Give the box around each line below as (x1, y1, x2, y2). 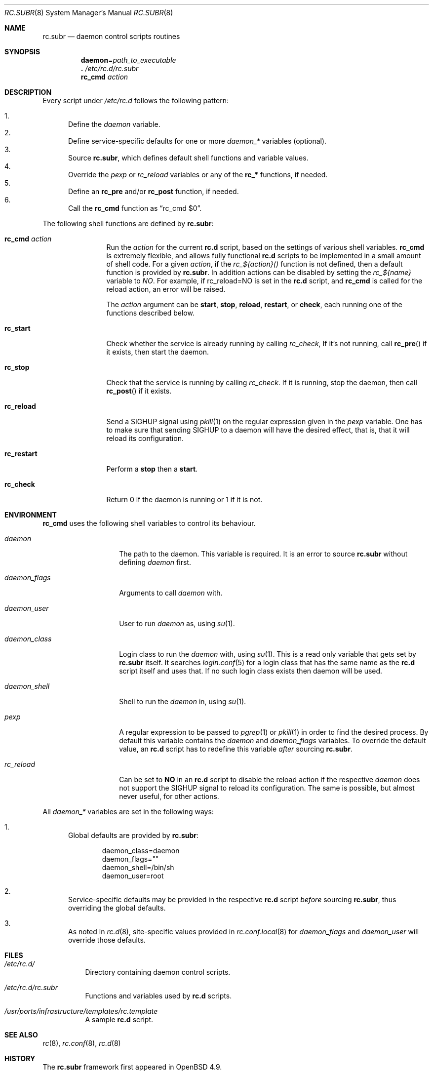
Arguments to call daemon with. (119, 589, 223, 597)
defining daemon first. (119, 558, 191, 566)
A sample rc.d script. (85, 1015, 153, 1024)
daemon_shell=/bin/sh (102, 863, 174, 872)
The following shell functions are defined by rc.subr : (42, 219, 214, 228)
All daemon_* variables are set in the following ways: (42, 807, 214, 816)
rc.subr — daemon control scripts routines (42, 32, 180, 40)
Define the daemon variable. (68, 120, 160, 128)
